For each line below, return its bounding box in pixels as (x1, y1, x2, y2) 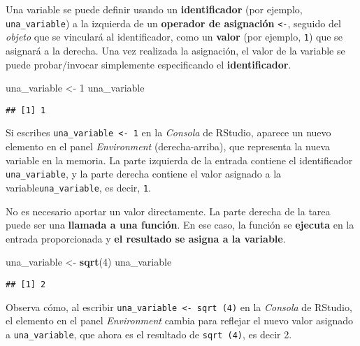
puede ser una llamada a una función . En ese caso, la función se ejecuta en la (6, 217, 354, 232)
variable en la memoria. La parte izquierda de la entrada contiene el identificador (6, 152, 353, 167)
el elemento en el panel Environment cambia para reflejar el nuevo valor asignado (6, 313, 353, 328)
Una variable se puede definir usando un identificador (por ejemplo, (6, 2, 303, 16)
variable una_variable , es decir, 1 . (6, 180, 151, 194)
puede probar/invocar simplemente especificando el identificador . (6, 57, 291, 71)
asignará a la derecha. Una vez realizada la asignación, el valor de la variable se (6, 43, 345, 57)
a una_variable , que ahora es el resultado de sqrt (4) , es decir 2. (6, 326, 292, 341)
